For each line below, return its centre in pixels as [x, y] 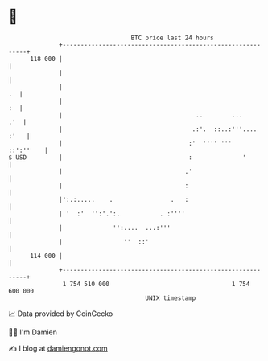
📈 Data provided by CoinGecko [61, 314]
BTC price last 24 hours [173, 38]
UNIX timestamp [171, 298]
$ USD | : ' [128, 157]
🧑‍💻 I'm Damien [33, 332]
